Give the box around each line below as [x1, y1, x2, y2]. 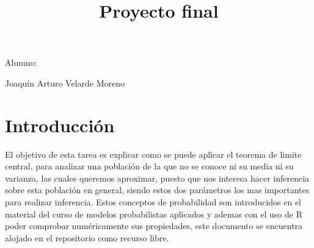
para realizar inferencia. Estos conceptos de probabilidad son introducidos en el [5, 196, 302, 208]
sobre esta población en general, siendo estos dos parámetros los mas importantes [5, 183, 310, 196]
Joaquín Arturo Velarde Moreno [5, 76, 125, 89]
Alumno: [5, 56, 37, 69]
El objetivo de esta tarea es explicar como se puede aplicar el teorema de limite [5, 147, 302, 160]
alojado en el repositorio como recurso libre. [5, 231, 169, 244]
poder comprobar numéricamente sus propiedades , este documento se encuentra [5, 219, 303, 232]
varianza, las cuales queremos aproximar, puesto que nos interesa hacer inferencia [5, 171, 310, 184]
